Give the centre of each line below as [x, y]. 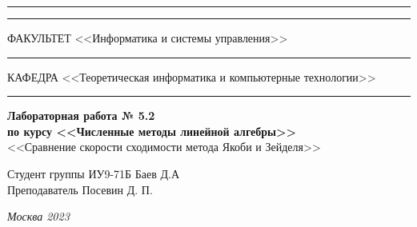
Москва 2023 [38, 216]
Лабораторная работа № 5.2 [81, 115]
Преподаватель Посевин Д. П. [80, 189]
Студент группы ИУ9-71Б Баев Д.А [94, 173]
